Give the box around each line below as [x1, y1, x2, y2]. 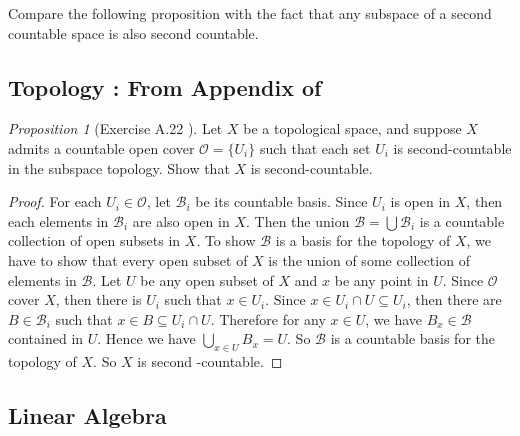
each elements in [8, 210, 109, 231]
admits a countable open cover [8, 137, 195, 158]
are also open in [132, 210, 230, 231]
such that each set [259, 137, 371, 158]
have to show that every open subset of [8, 249, 248, 270]
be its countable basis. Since [195, 191, 368, 212]
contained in [8, 328, 84, 349]
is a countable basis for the [330, 328, 496, 349]
